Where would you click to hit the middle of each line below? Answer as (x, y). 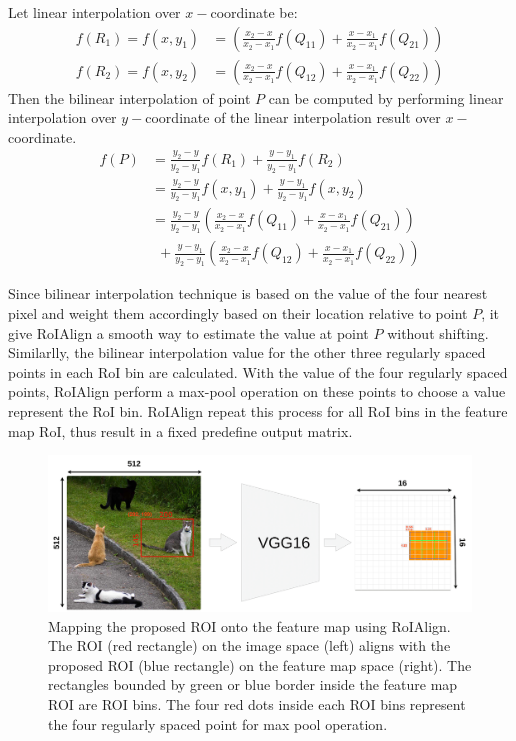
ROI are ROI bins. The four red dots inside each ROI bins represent (257, 704)
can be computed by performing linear (386, 97)
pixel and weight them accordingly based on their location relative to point (238, 312)
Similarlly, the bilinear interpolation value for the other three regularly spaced (247, 352)
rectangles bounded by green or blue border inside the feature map (253, 684)
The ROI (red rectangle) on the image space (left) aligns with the (249, 645)
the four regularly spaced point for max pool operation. (218, 723)
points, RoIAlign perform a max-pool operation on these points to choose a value (257, 391)
